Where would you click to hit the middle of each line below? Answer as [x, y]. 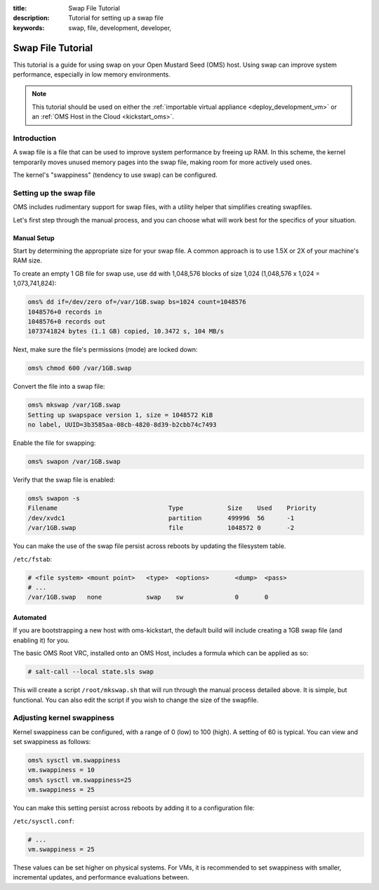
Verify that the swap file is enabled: [64, 480]
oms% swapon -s [54, 499]
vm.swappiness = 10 [61, 770]
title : [20, 8]
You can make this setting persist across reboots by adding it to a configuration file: [134, 808]
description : [31, 18]
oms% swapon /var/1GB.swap [74, 462]
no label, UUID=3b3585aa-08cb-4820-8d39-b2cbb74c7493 [122, 425]
